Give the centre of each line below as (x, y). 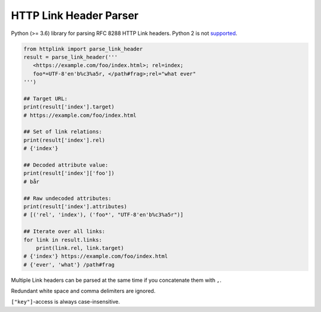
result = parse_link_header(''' (71, 57)
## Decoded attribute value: (66, 165)
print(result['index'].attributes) (75, 206)
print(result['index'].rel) (64, 140)
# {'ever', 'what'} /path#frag (69, 265)
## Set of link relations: (63, 132)
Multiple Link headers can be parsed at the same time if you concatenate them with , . (116, 280)
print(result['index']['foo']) (69, 173)
